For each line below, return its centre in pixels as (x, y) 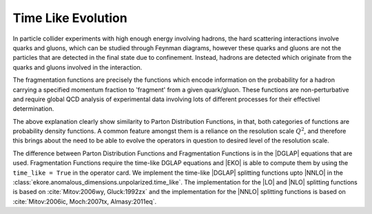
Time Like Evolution (70, 18)
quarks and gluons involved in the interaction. (77, 67)
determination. (33, 109)
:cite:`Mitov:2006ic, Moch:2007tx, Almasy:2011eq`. (85, 201)
